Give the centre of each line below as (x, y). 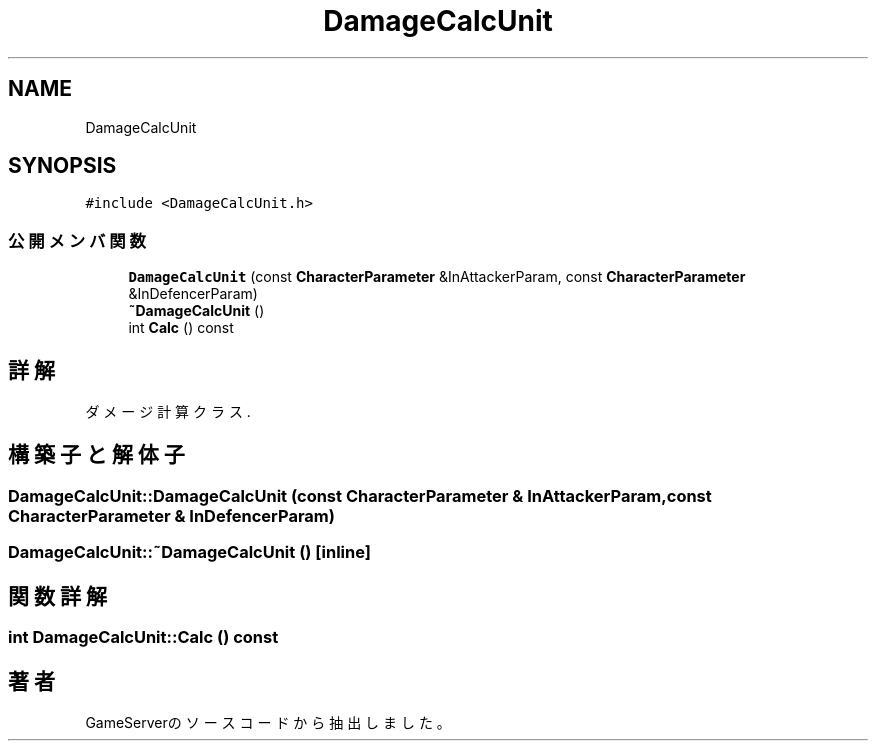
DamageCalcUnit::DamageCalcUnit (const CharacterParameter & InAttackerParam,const (360, 495)
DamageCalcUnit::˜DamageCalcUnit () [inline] (189, 552)
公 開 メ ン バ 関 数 (77, 240)
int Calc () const (181, 328)
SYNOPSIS (62, 166)
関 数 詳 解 (57, 596)
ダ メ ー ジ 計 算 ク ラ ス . (168, 412)
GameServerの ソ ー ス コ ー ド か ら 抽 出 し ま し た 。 (268, 722)
